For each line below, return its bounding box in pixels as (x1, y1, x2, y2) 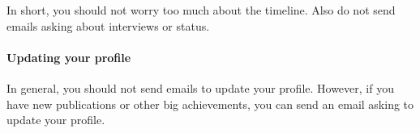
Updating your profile (6, 48, 131, 65)
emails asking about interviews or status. (6, 17, 210, 34)
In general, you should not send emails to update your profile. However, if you (6, 79, 394, 96)
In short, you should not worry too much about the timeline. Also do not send (6, 2, 396, 18)
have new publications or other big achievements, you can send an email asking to (6, 95, 414, 112)
